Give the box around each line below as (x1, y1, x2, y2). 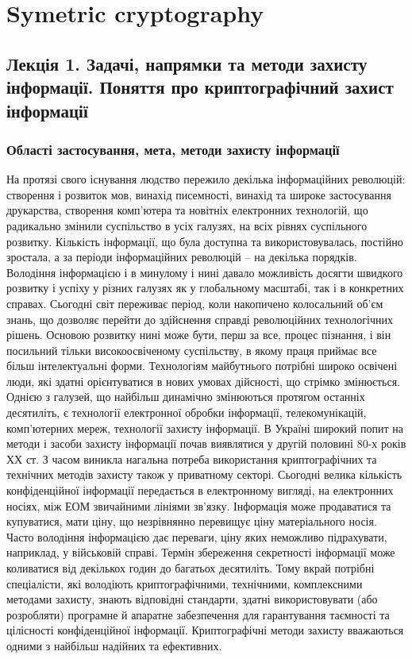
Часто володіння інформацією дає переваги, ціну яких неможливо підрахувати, (6, 528, 387, 545)
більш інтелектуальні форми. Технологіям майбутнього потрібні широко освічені (6, 357, 398, 374)
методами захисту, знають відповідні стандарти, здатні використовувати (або (6, 591, 378, 607)
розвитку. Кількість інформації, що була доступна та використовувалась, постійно (6, 233, 403, 249)
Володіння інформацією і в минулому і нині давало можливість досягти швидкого (6, 264, 403, 280)
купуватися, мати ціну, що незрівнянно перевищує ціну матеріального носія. (6, 513, 377, 530)
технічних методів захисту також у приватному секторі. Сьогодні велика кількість (6, 466, 402, 483)
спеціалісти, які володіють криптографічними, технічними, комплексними (6, 575, 363, 592)
